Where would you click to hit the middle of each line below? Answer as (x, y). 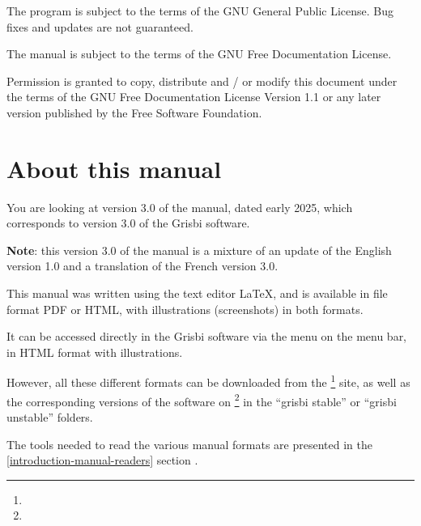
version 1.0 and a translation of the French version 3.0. (142, 266)
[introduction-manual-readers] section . (102, 460)
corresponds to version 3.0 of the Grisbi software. (128, 223)
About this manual (114, 168)
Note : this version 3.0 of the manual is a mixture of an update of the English (199, 250)
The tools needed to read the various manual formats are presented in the (189, 444)
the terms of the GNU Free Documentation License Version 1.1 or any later (194, 97)
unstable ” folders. (50, 416)
